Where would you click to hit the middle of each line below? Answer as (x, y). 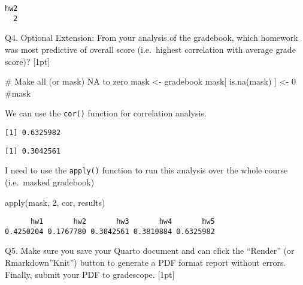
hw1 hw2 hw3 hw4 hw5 (122, 222)
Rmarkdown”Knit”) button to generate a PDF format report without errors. (146, 262)
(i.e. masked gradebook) (50, 181)
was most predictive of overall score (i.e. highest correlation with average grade (150, 49)
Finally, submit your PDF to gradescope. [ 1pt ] (90, 274)
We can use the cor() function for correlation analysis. (106, 113)
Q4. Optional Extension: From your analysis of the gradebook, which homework (151, 37)
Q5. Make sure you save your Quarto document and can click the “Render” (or (150, 250)
